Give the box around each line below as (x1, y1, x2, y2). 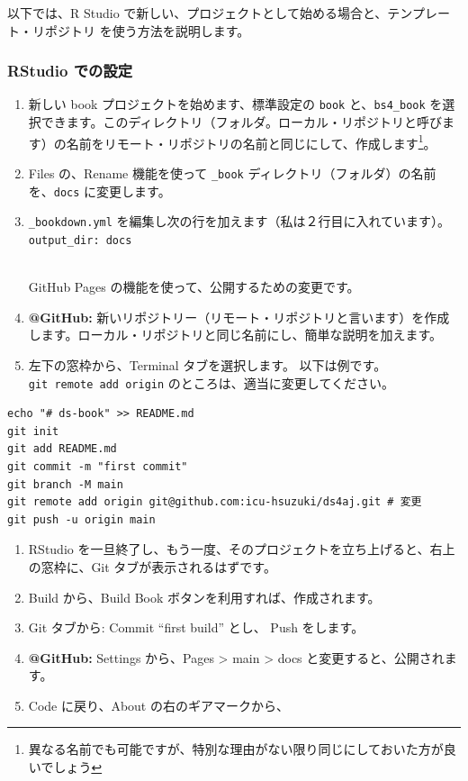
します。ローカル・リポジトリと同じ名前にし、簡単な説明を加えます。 (28, 325, 442, 344)
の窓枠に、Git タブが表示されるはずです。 (28, 557, 276, 576)
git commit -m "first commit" (7, 459, 188, 473)
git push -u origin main (7, 513, 156, 526)
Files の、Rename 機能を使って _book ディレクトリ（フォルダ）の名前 (28, 163, 436, 182)
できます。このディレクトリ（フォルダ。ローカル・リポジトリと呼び (40, 113, 442, 132)
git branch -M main (7, 477, 123, 491)
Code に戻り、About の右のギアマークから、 (28, 695, 289, 714)
